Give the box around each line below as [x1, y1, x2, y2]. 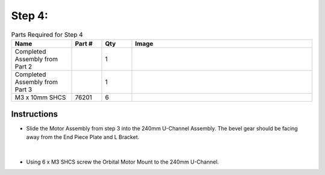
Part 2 [14, 62, 32, 70]
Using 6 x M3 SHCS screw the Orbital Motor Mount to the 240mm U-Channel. [26, 158, 219, 165]
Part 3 [14, 85, 32, 93]
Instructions [11, 109, 58, 120]
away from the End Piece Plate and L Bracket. [26, 133, 140, 141]
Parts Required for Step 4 [11, 30, 84, 38]
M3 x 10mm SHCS [14, 93, 66, 102]
